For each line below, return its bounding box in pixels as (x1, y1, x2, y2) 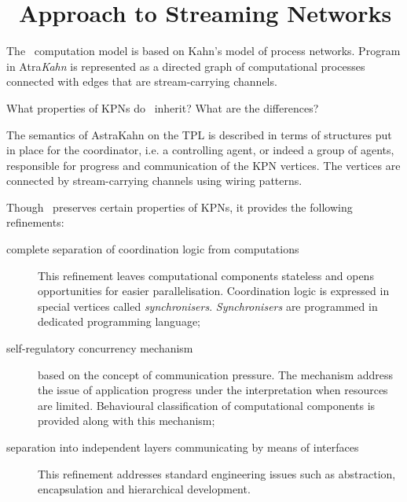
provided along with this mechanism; (38, 412, 215, 429)
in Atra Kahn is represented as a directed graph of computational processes (6, 57, 365, 74)
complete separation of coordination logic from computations (6, 241, 299, 257)
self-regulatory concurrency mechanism (6, 340, 193, 356)
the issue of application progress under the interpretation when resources (38, 382, 388, 398)
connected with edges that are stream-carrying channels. (6, 73, 277, 90)
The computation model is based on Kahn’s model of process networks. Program (6, 42, 401, 59)
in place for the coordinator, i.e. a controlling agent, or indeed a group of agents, (6, 142, 394, 158)
